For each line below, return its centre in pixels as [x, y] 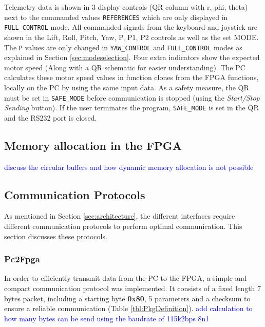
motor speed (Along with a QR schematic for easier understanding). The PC [125, 67]
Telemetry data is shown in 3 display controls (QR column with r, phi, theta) [126, 7]
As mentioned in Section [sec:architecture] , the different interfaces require [120, 216]
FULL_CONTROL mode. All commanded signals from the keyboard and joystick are [131, 27]
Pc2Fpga [22, 259]
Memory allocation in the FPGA [93, 145]
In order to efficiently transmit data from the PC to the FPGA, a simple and [126, 278]
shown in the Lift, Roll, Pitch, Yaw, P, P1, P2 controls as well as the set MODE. [131, 37]
